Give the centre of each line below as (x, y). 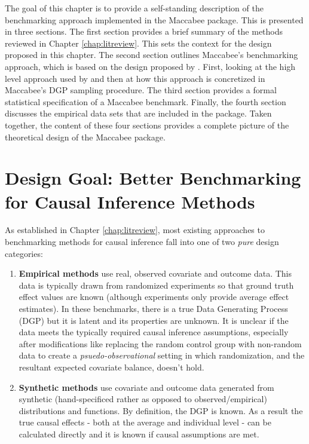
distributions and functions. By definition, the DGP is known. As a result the (161, 410)
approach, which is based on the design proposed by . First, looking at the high (150, 66)
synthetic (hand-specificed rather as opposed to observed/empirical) (143, 399)
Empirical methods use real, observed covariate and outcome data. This (155, 273)
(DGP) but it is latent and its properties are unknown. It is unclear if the (154, 320)
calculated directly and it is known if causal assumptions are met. (139, 434)
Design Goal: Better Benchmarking (153, 178)
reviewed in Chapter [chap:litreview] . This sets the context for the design (138, 43)
